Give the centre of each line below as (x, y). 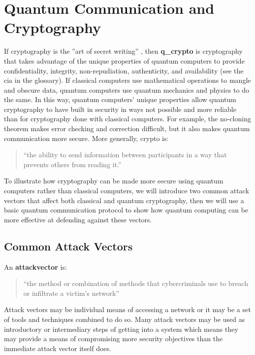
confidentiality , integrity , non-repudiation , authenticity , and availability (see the (124, 70)
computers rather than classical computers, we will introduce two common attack (127, 191)
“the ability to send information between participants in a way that (125, 155)
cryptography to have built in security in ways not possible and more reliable (120, 109)
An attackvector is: (35, 266)
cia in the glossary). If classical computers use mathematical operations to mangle (127, 80)
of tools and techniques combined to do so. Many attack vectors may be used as (125, 319)
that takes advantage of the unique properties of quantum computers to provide (124, 60)
